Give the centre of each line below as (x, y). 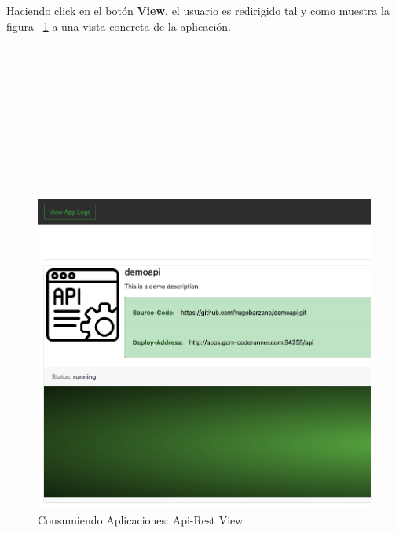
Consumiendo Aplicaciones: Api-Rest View (141, 520)
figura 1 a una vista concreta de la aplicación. (119, 26)
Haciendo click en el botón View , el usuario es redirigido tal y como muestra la (198, 10)
